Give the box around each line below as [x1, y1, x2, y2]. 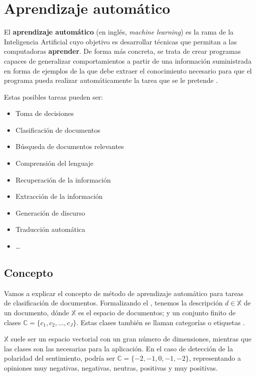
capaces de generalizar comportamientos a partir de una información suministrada [4, 55, 252, 66]
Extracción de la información [15, 191, 103, 201]
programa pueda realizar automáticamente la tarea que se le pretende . [4, 75, 218, 85]
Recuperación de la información [15, 174, 111, 185]
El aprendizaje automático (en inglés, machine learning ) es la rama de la [4, 27, 234, 37]
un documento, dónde [4, 307, 69, 318]
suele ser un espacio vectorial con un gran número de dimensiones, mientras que [11, 334, 252, 344]
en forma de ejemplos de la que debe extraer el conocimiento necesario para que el [4, 65, 252, 75]
